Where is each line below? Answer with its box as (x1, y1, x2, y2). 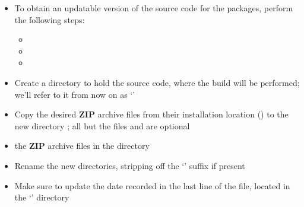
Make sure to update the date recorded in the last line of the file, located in (14, 179, 290, 192)
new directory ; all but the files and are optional (14, 119, 190, 132)
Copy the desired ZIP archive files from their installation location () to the (14, 108, 289, 120)
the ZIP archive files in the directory (14, 139, 150, 152)
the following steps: (14, 13, 85, 26)
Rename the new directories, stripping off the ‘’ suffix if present (14, 159, 245, 171)
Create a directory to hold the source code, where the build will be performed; (14, 76, 300, 88)
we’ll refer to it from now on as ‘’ (14, 88, 135, 100)
